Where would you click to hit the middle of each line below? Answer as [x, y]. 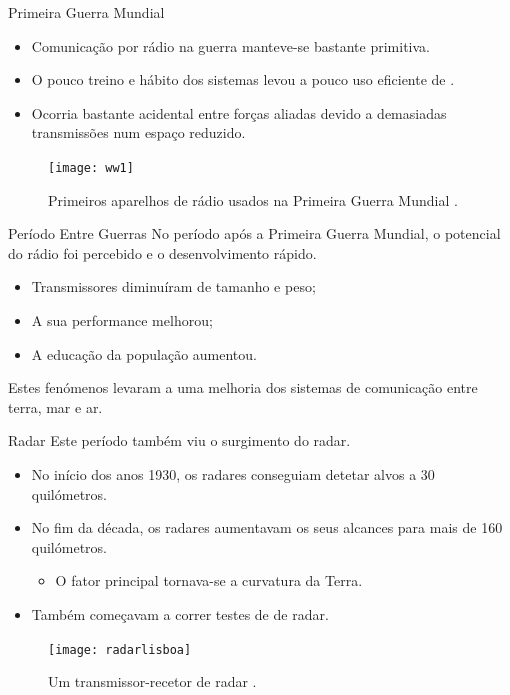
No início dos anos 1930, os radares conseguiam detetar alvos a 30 [233, 473]
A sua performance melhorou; [122, 320]
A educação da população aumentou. [144, 353]
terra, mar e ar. [55, 406]
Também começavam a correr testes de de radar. [180, 613]
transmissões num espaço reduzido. [138, 132]
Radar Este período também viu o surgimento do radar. [179, 440]
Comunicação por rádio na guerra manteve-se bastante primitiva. [230, 45]
